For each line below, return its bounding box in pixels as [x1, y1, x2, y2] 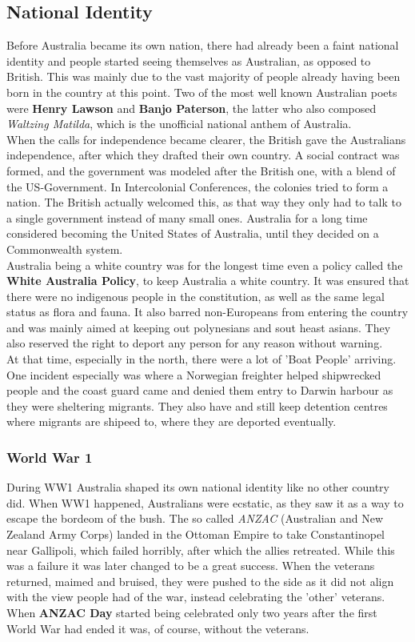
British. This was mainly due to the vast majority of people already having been [6, 68, 401, 85]
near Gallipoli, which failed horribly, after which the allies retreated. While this [6, 541, 395, 558]
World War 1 [6, 447, 93, 467]
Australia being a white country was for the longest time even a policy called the [6, 256, 403, 273]
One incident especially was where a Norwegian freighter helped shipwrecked [6, 366, 381, 383]
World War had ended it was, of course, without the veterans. [6, 620, 309, 636]
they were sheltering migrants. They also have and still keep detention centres [6, 397, 388, 414]
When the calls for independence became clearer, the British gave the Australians [6, 130, 406, 147]
